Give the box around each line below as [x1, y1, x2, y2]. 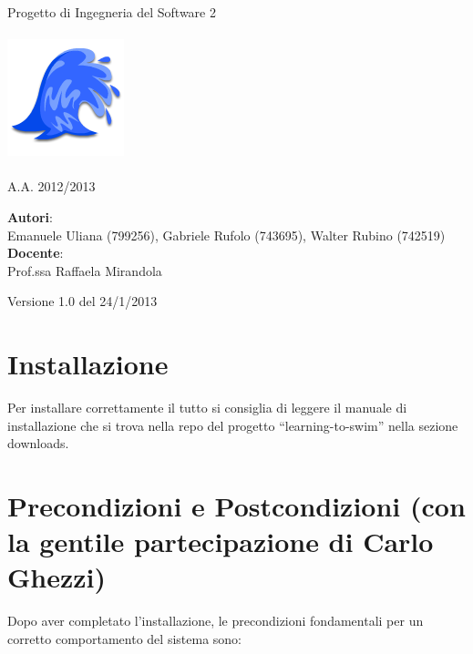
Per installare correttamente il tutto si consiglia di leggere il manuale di [7, 398, 407, 417]
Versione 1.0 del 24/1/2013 [7, 291, 158, 311]
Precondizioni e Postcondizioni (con [7, 487, 466, 525]
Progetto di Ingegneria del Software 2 [7, 3, 216, 21]
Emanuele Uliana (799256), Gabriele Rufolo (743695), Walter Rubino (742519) [7, 225, 446, 244]
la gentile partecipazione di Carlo [7, 523, 434, 560]
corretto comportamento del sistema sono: [7, 628, 242, 648]
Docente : [7, 243, 64, 262]
